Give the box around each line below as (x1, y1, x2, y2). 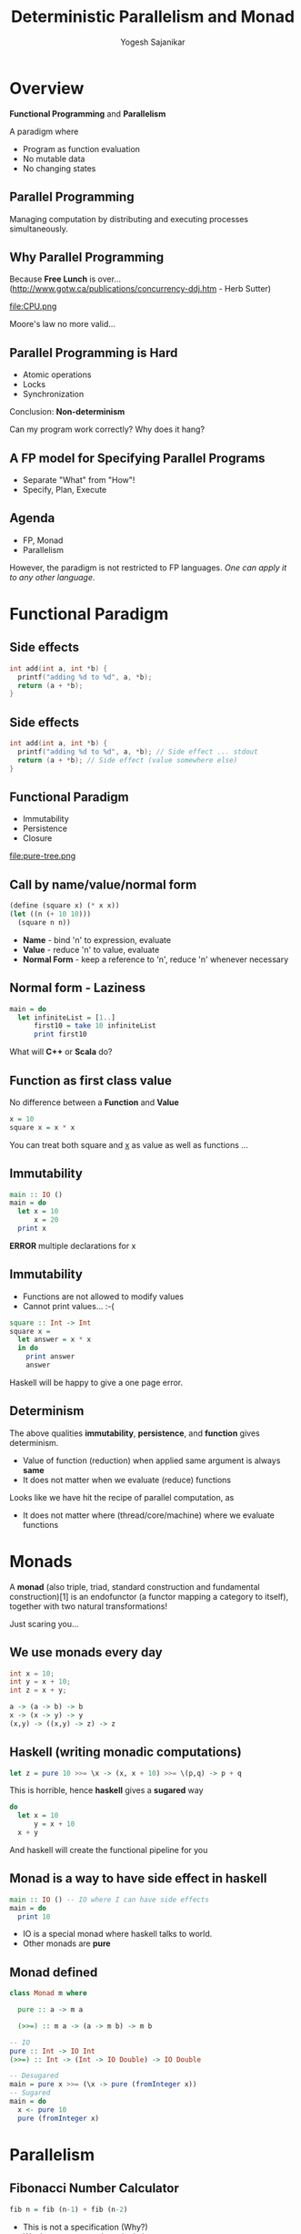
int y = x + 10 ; (9, 1677, 71, 1686)
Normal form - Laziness (9, 980, 145, 996)
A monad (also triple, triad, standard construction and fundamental (9, 1581, 261, 1592)
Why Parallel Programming (9, 249, 165, 265)
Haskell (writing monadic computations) (9, 1745, 243, 1760)
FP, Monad (22, 535, 64, 546)
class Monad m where (9, 1989, 88, 1998)
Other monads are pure (22, 1938, 111, 1949)
